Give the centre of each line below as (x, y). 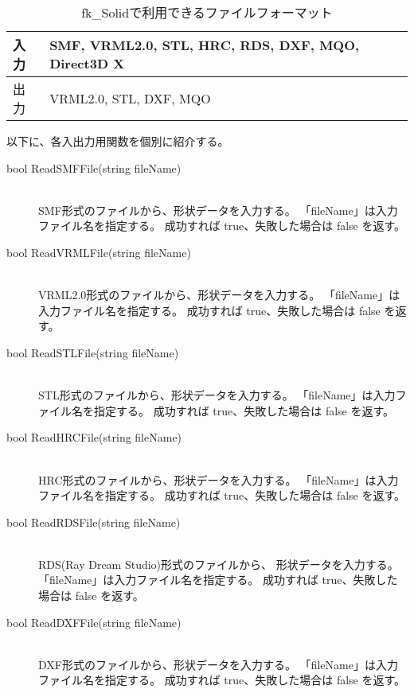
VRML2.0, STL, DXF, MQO (130, 98)
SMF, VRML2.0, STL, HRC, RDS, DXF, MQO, (205, 45)
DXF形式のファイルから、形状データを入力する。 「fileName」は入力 (218, 664)
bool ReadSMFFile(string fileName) (94, 167)
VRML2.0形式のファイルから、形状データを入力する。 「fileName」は (219, 295)
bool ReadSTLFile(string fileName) (93, 352)
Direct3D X (87, 63)
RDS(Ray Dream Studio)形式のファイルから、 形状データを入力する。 (219, 564)
